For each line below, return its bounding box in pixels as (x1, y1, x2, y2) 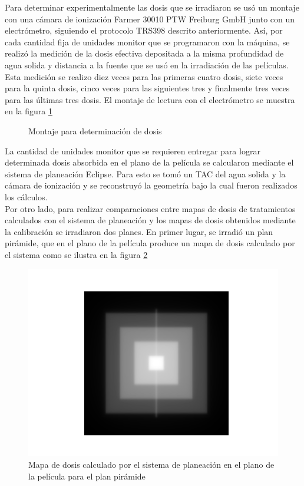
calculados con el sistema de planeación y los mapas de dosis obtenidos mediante (5, 214, 296, 226)
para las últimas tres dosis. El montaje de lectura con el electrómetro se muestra (5, 93, 295, 105)
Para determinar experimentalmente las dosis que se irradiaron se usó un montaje (5, 1, 299, 13)
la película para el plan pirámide (28, 470, 146, 482)
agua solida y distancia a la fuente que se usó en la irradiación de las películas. (5, 58, 289, 71)
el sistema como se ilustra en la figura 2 (5, 248, 148, 260)
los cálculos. (5, 190, 48, 203)
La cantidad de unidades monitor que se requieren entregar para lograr (5, 144, 260, 157)
